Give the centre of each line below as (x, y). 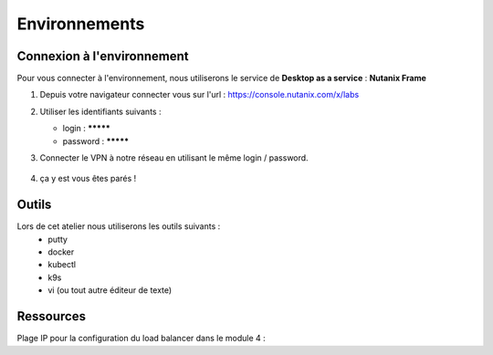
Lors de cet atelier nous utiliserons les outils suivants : (119, 226)
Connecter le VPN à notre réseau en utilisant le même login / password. (174, 158)
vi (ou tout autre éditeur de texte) (110, 290)
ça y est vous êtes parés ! (88, 179)
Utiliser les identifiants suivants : (100, 111)
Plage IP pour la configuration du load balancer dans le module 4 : (142, 339)
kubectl (62, 265)
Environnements (81, 24)
